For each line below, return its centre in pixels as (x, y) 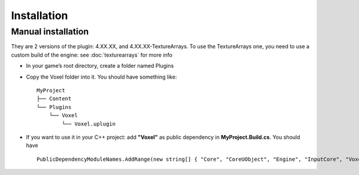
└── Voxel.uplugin (89, 124)
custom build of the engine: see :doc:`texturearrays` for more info (92, 55)
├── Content (54, 99)
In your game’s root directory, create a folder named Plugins (100, 66)
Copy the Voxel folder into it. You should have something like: (101, 77)
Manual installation (50, 32)
